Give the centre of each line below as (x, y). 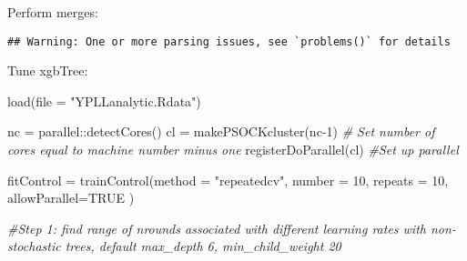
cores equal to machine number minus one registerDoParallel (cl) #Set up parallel (233, 150)
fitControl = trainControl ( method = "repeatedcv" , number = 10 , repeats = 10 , (228, 180)
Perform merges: (53, 12)
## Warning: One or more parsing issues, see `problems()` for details (229, 41)
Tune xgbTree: (48, 70)
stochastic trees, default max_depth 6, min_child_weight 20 (174, 246)
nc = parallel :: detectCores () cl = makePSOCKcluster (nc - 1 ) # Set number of (221, 131)
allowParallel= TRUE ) (71, 198)
